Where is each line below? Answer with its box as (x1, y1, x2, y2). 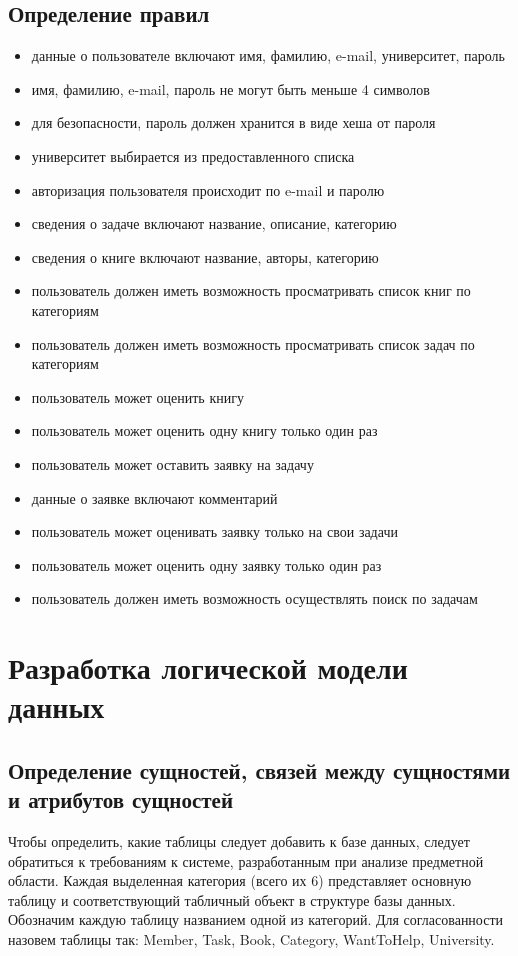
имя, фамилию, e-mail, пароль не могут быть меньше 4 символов (31, 78, 430, 99)
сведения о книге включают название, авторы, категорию (31, 246, 379, 267)
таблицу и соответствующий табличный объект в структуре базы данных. (8, 889, 456, 910)
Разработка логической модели (8, 647, 408, 688)
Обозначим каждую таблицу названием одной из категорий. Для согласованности (8, 909, 504, 930)
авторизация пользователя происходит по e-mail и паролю (31, 179, 385, 200)
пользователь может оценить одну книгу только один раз (31, 420, 378, 441)
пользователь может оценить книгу (31, 386, 244, 407)
